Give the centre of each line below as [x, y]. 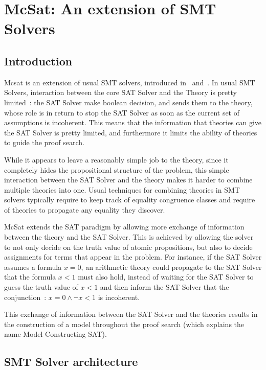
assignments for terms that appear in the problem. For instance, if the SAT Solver [133, 257]
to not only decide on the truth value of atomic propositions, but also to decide [128, 247]
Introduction [38, 61]
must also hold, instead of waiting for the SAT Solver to [166, 277]
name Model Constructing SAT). [56, 334]
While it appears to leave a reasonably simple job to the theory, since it [116, 159]
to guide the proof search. [44, 142]
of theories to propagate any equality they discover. [85, 209]
